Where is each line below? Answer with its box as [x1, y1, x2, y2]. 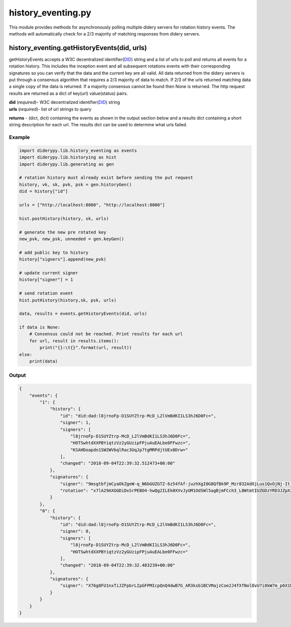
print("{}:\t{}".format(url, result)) [39, 345, 132, 351]
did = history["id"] [19, 188, 68, 194]
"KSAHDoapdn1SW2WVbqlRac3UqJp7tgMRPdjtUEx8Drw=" [70, 447, 188, 453]
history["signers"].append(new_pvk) [19, 256, 107, 262]
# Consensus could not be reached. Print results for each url [29, 331, 183, 337]
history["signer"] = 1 [19, 277, 73, 283]
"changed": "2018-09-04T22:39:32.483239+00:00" [60, 562, 176, 568]
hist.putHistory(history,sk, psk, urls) [19, 297, 116, 303]
